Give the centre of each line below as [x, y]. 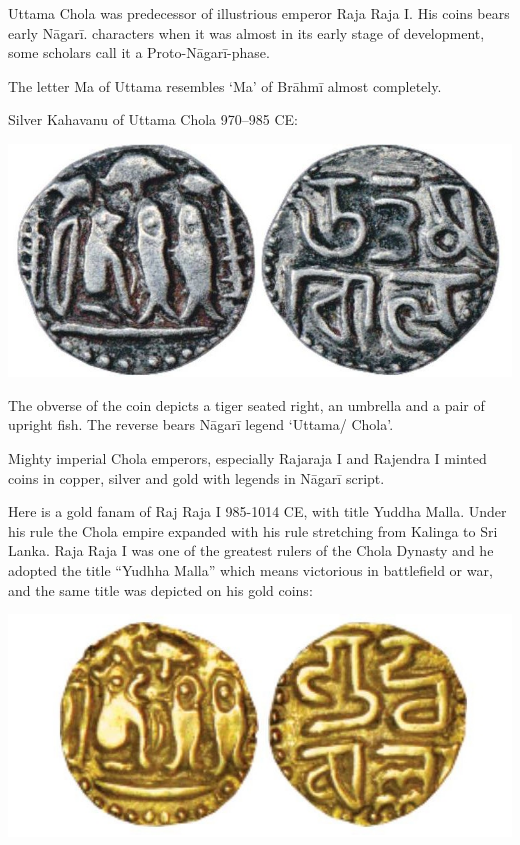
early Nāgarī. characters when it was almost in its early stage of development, [246, 32]
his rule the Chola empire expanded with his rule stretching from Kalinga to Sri [253, 530]
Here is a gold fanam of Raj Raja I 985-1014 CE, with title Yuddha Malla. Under [257, 511]
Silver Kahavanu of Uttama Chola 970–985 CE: [153, 119]
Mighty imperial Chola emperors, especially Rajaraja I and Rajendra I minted [247, 458]
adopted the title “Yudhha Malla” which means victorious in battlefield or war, [250, 570]
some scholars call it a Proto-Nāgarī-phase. [139, 52]
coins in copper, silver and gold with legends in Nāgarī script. [196, 477]
